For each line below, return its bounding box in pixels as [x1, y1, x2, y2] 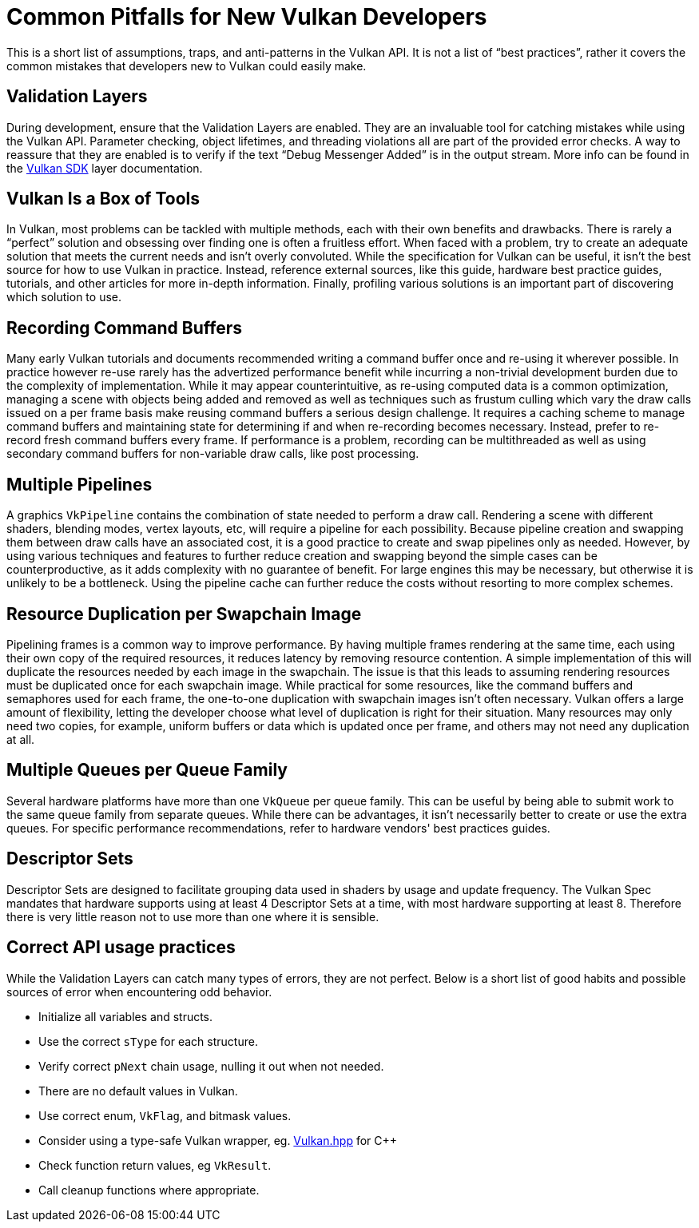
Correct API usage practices [6, 937, 236, 958]
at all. [6, 732, 35, 746]
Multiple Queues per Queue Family [6, 760, 288, 781]
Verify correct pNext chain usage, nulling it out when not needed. [38, 1059, 384, 1073]
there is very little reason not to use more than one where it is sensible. [6, 909, 379, 924]
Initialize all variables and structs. [38, 1009, 213, 1023]
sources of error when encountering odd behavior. [6, 984, 272, 999]
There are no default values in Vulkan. [38, 1083, 238, 1098]
